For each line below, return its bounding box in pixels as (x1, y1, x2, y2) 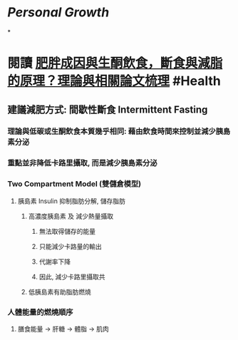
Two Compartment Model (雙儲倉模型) (7, 179, 141, 189)
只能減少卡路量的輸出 (38, 242, 102, 250)
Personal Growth (7, 4, 110, 21)
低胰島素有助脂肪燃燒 (28, 287, 91, 296)
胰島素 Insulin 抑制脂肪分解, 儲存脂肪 (17, 197, 126, 205)
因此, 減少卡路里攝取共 (38, 272, 105, 281)
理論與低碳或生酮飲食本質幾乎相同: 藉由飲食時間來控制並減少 (7, 126, 216, 136)
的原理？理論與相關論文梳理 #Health (7, 73, 221, 89)
